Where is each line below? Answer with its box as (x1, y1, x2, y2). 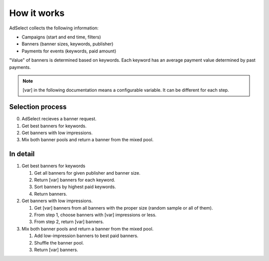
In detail (9, 150, 35, 158)
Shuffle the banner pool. (34, 240, 84, 246)
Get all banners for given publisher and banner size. (34, 170, 140, 176)
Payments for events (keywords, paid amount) (21, 48, 117, 54)
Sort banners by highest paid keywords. (34, 184, 117, 190)
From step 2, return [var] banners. (34, 219, 104, 225)
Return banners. (34, 191, 67, 197)
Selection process (9, 103, 67, 111)
